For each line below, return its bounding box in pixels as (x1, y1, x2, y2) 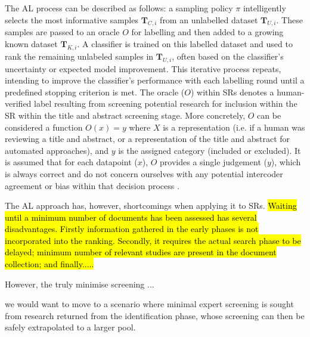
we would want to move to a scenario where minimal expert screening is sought (5, 298, 294, 310)
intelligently (243, 2, 286, 14)
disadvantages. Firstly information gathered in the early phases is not (5, 222, 259, 235)
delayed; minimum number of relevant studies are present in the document (5, 246, 277, 258)
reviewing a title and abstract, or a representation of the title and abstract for (5, 132, 290, 145)
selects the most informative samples (5, 13, 138, 26)
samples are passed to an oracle (5, 26, 120, 38)
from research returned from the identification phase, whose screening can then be (5, 309, 305, 321)
